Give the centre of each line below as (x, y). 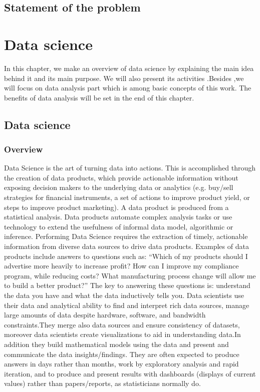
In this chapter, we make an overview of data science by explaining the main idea (129, 68)
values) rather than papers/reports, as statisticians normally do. (102, 383)
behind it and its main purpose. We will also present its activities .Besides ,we (124, 78)
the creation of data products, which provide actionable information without (121, 177)
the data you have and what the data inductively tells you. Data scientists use (124, 295)
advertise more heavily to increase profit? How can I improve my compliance (121, 266)
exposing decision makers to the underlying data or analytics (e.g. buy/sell (119, 187)
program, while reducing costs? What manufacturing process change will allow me (130, 275)
